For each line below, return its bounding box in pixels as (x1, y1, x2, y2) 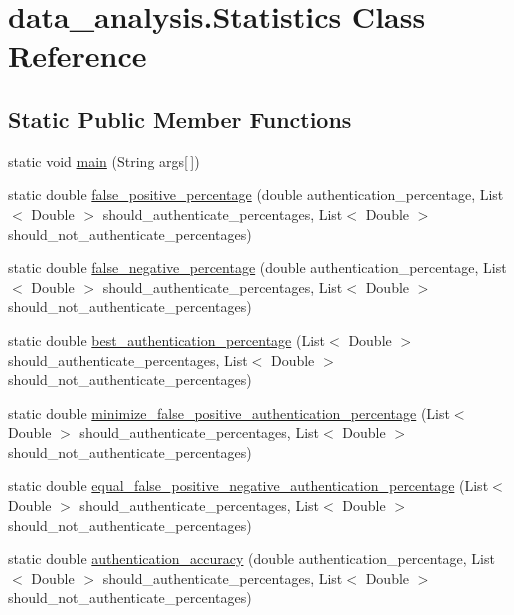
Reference (8, 35, 147, 76)
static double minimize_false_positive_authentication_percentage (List (8, 402, 450, 423)
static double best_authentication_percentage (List (8, 329, 326, 350)
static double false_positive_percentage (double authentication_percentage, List (8, 184, 504, 205)
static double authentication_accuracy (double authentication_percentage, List (8, 548, 495, 569)
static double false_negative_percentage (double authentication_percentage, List (8, 257, 507, 278)
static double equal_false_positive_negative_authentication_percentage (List (8, 475, 489, 496)
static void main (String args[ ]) (8, 150, 200, 171)
